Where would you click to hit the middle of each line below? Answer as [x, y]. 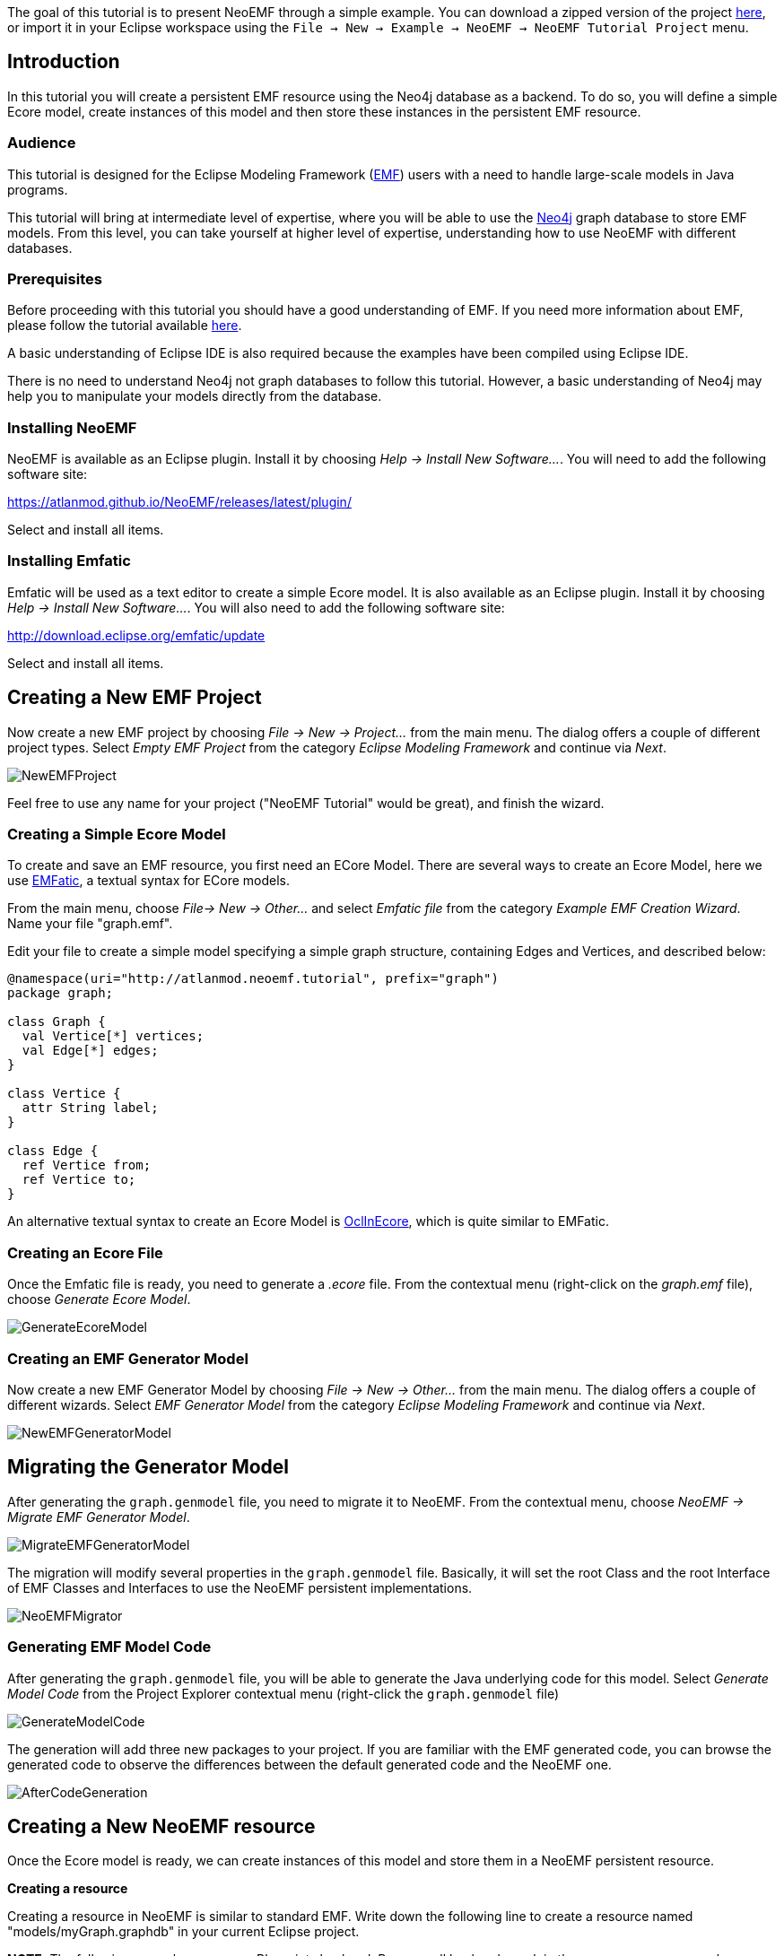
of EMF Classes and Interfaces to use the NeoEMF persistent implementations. [240, 1587]
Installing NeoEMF [72, 427]
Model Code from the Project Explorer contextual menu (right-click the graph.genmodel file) [283, 1693]
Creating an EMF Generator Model [128, 1358]
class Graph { [57, 1022]
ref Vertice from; [87, 1165]
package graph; [61, 993]
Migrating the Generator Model [148, 1467]
